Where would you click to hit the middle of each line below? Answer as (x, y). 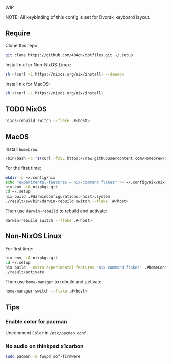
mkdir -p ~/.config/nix (31, 177)
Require (18, 33)
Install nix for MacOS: (28, 84)
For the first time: (23, 168)
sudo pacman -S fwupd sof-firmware (43, 357)
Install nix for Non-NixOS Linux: (38, 65)
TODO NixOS (26, 109)
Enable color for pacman (36, 322)
